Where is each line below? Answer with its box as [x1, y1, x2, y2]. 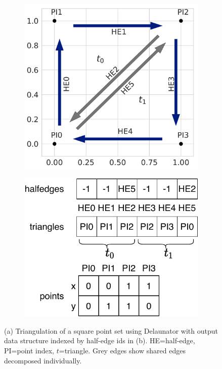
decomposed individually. [4, 355, 82, 365]
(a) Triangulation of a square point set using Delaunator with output [4, 325, 218, 336]
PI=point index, [4, 345, 55, 355]
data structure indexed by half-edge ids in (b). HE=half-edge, [4, 335, 195, 346]
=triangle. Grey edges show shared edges [59, 345, 186, 355]
